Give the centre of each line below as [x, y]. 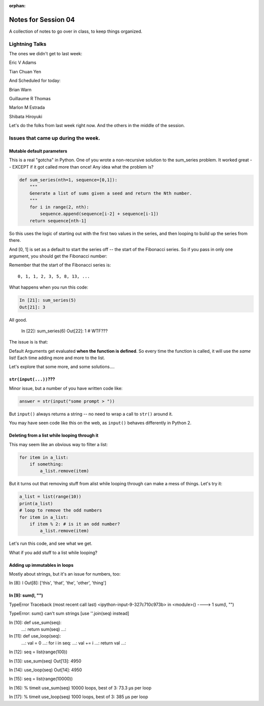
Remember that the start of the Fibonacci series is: [60, 265]
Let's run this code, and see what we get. [51, 544]
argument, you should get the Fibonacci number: [58, 256]
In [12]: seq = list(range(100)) [38, 652]
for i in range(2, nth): [59, 207]
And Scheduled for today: [35, 81]
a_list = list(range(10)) [50, 497]
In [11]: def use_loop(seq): [35, 636]
